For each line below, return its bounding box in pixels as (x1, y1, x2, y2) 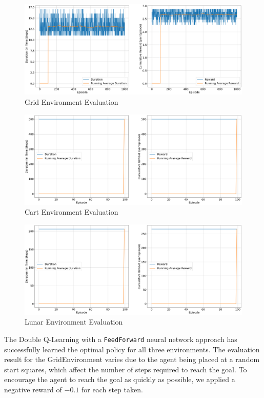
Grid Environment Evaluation (25, 96, 118, 107)
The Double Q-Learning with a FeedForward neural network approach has (4, 333, 237, 344)
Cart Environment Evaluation (25, 206, 118, 217)
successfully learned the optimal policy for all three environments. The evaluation (4, 344, 260, 354)
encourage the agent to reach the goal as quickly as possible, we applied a (4, 374, 235, 385)
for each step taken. (81, 384, 143, 394)
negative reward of (4, 384, 62, 394)
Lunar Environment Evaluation (25, 316, 123, 327)
